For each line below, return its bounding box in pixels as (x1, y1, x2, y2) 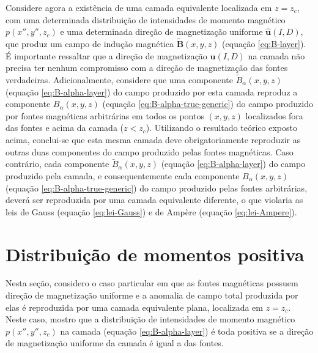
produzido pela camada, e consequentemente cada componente (6, 169, 240, 182)
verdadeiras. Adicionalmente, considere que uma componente (6, 73, 234, 86)
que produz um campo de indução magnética (6, 37, 174, 50)
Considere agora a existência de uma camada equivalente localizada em (6, 1, 272, 13)
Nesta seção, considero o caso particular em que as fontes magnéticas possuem (6, 277, 298, 289)
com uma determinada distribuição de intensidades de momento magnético (6, 13, 286, 26)
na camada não (248, 49, 305, 62)
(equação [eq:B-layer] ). (222, 37, 306, 50)
